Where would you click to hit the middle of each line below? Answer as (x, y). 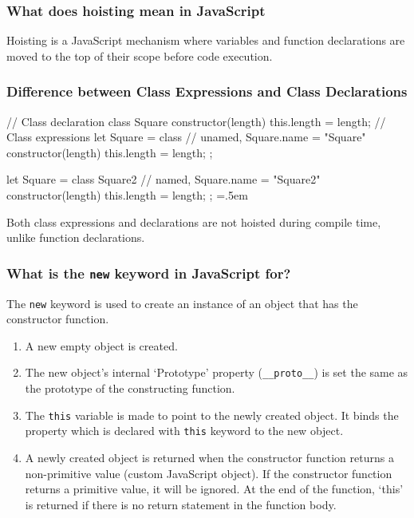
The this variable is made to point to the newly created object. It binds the (212, 415)
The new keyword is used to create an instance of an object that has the (182, 303)
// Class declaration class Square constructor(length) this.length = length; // (196, 121)
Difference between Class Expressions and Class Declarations (207, 91)
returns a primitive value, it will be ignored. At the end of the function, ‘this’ (214, 489)
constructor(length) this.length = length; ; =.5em (127, 195)
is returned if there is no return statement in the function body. (181, 504)
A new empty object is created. (101, 345)
